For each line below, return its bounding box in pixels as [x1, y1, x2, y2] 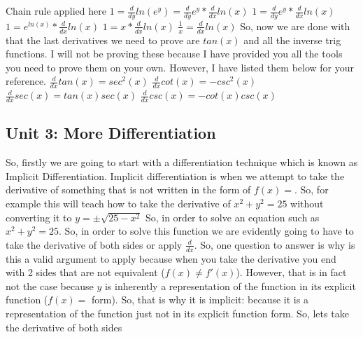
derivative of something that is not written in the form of [6, 182, 251, 197]
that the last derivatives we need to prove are [6, 32, 200, 47]
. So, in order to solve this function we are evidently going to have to [59, 223, 354, 238]
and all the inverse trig [243, 32, 341, 47]
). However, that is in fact [236, 265, 347, 280]
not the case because [6, 278, 94, 293]
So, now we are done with [240, 18, 350, 33]
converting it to [6, 209, 72, 224]
